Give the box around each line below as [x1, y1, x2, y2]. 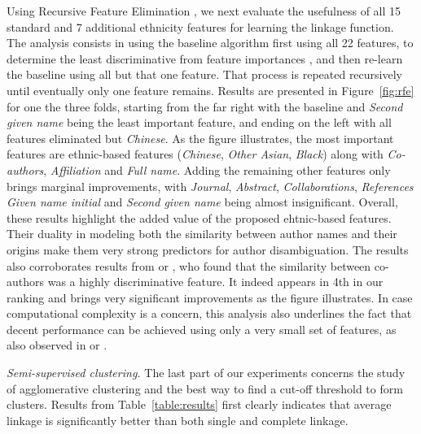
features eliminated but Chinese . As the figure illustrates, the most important [7, 129, 394, 146]
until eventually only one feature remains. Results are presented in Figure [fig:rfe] [7, 81, 414, 98]
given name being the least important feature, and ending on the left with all [7, 114, 392, 131]
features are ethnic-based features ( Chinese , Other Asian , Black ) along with [7, 145, 384, 163]
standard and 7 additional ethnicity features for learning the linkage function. [7, 18, 394, 35]
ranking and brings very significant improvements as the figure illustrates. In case [7, 289, 413, 306]
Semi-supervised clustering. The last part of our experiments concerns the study [7, 364, 406, 381]
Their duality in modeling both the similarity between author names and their [7, 225, 397, 242]
